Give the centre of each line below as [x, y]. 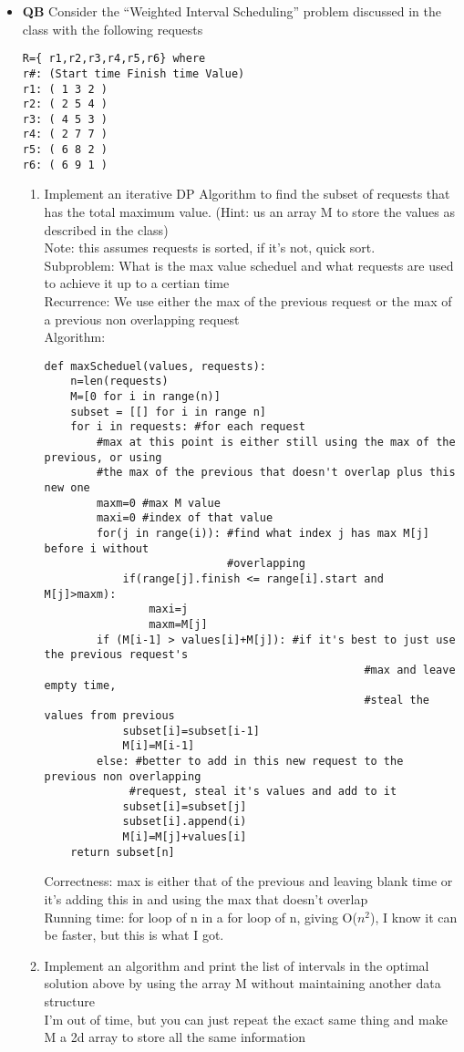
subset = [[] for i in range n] [168, 412]
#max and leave [410, 670]
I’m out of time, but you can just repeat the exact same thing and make [246, 1019]
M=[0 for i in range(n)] [145, 397]
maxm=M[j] [178, 624]
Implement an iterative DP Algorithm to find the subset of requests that [247, 194]
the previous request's [116, 655]
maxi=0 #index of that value [185, 518]
